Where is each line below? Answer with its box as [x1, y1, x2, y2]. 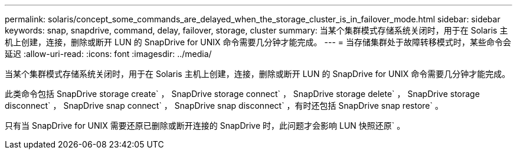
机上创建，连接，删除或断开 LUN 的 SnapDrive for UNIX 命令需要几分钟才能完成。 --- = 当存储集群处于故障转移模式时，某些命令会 [5, 37, 511, 47]
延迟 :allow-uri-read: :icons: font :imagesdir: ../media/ [5, 49, 212, 59]
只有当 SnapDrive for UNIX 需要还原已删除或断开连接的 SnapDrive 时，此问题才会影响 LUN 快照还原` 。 [5, 120, 405, 130]
